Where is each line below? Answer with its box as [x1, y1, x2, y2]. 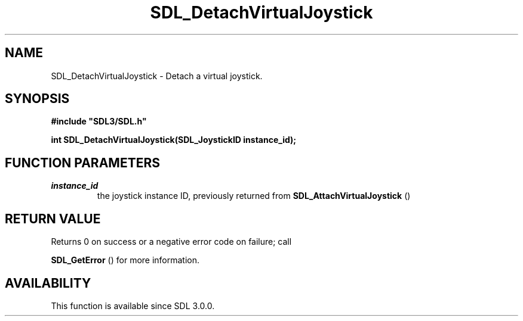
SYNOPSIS [5, 91, 70, 107]
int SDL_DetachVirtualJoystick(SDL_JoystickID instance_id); [51, 135, 297, 145]
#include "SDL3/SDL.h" [51, 116, 147, 127]
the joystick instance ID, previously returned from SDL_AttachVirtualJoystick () [97, 191, 411, 201]
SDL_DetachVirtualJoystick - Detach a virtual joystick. [51, 70, 263, 81]
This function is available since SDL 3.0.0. [51, 300, 215, 311]
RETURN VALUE [5, 211, 101, 226]
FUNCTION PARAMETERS [5, 155, 160, 170]
